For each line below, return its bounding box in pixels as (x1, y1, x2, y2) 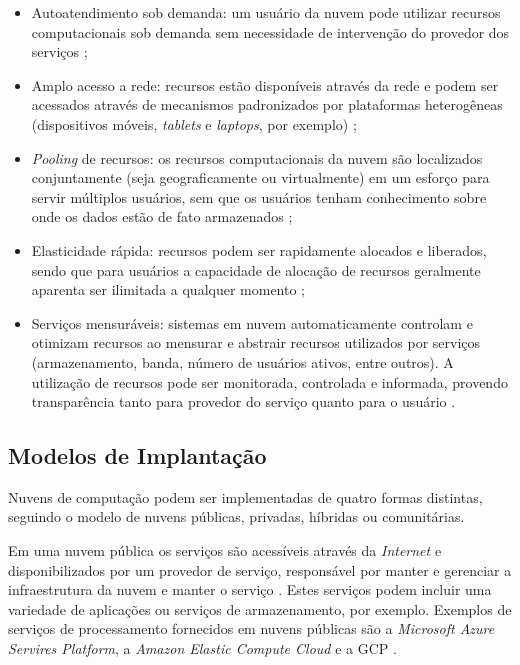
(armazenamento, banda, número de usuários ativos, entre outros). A (31, 351, 454, 372)
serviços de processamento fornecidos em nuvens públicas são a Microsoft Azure (8, 618, 495, 639)
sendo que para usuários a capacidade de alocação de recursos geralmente (31, 259, 481, 280)
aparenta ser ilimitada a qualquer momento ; (31, 279, 306, 300)
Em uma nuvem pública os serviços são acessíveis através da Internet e (8, 540, 442, 561)
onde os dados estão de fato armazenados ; (31, 206, 293, 227)
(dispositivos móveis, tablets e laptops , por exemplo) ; (31, 113, 357, 134)
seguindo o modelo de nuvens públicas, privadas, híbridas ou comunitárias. (8, 506, 465, 527)
